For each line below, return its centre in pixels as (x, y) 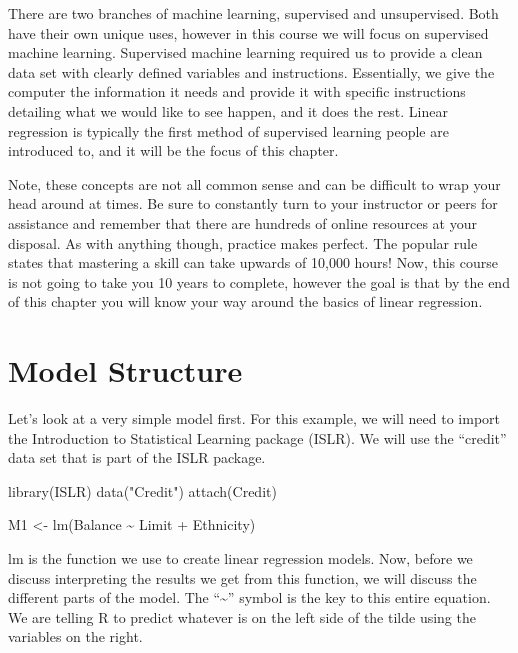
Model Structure (125, 370)
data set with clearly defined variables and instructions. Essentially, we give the (251, 71)
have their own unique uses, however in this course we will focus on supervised (248, 32)
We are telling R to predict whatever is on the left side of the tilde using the (242, 616)
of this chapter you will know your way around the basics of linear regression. (245, 301)
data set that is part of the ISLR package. (137, 457)
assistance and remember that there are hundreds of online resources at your (242, 222)
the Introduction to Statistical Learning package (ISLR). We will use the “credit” (257, 437)
